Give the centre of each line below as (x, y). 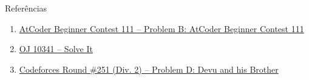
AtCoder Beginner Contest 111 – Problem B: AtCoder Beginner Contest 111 (161, 28)
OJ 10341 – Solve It (56, 49)
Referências (26, 8)
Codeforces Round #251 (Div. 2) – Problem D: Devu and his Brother (149, 69)
